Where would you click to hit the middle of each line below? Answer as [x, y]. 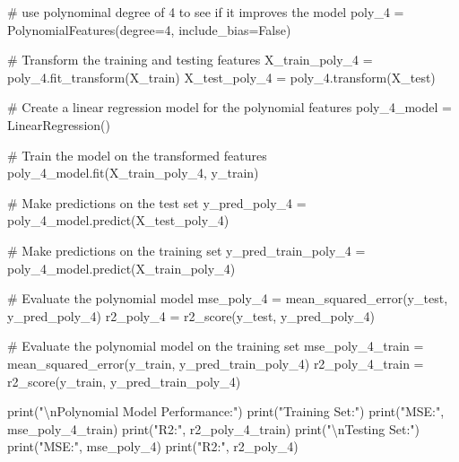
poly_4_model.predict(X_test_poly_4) [118, 220]
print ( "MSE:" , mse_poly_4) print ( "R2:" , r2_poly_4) [153, 446]
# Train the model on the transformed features [137, 155]
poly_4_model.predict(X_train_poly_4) [121, 268]
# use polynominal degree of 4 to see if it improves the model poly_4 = [206, 12]
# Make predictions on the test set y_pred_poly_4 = [157, 202]
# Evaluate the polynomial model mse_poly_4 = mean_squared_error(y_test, [228, 298]
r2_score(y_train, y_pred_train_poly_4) [124, 381]
